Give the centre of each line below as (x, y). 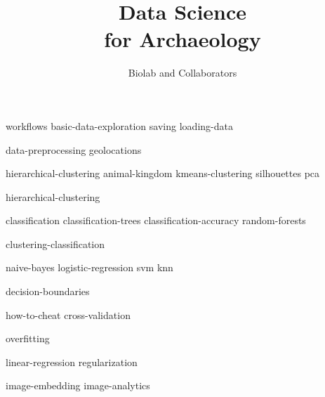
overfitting (28, 338)
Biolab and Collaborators (183, 73)
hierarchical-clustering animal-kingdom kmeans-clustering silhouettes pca (163, 173)
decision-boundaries (48, 291)
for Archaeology (183, 39)
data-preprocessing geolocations (74, 149)
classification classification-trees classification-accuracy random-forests (156, 220)
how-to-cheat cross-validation (68, 314)
